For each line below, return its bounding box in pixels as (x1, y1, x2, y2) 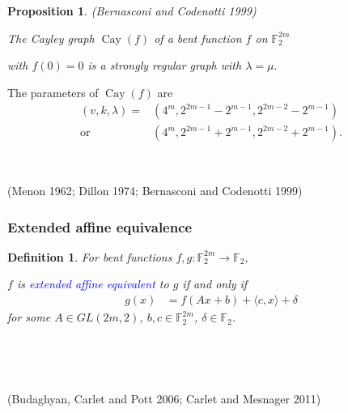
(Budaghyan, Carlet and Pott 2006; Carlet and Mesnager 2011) (7, 390, 321, 407)
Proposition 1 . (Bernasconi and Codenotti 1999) (7, 2, 257, 19)
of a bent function (154, 29, 242, 46)
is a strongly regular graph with (87, 57, 242, 74)
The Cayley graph (7, 29, 95, 46)
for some (7, 309, 51, 326)
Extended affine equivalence (7, 216, 193, 236)
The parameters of (7, 83, 99, 100)
